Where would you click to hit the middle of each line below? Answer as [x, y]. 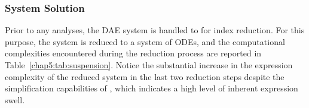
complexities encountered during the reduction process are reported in [133, 53]
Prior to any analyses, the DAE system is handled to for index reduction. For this [155, 30]
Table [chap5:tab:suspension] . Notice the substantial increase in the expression [149, 65]
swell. [15, 99]
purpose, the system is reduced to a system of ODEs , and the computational [145, 41]
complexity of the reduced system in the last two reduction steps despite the [145, 76]
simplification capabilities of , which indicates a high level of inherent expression [152, 88]
